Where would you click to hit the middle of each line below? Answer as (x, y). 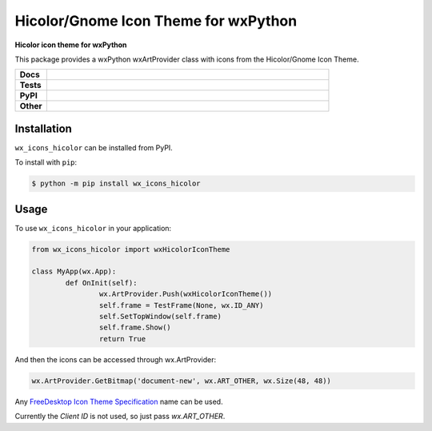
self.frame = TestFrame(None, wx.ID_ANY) (181, 305)
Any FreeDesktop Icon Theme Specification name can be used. (119, 401)
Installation (43, 128)
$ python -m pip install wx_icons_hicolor (116, 184)
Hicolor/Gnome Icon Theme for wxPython (156, 21)
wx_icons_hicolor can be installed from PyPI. (94, 147)
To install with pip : (46, 162)
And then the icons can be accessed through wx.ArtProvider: (115, 359)
